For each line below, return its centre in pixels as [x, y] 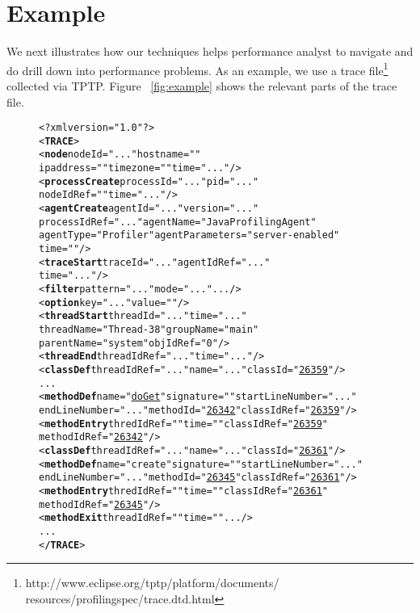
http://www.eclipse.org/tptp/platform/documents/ [152, 583]
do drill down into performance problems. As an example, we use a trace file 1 [197, 69]
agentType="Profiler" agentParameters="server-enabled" [189, 235]
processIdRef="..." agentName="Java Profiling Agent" [178, 222]
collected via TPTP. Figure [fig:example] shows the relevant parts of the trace [202, 85]
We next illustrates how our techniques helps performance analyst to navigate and [210, 51]
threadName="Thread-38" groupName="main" [149, 330]
